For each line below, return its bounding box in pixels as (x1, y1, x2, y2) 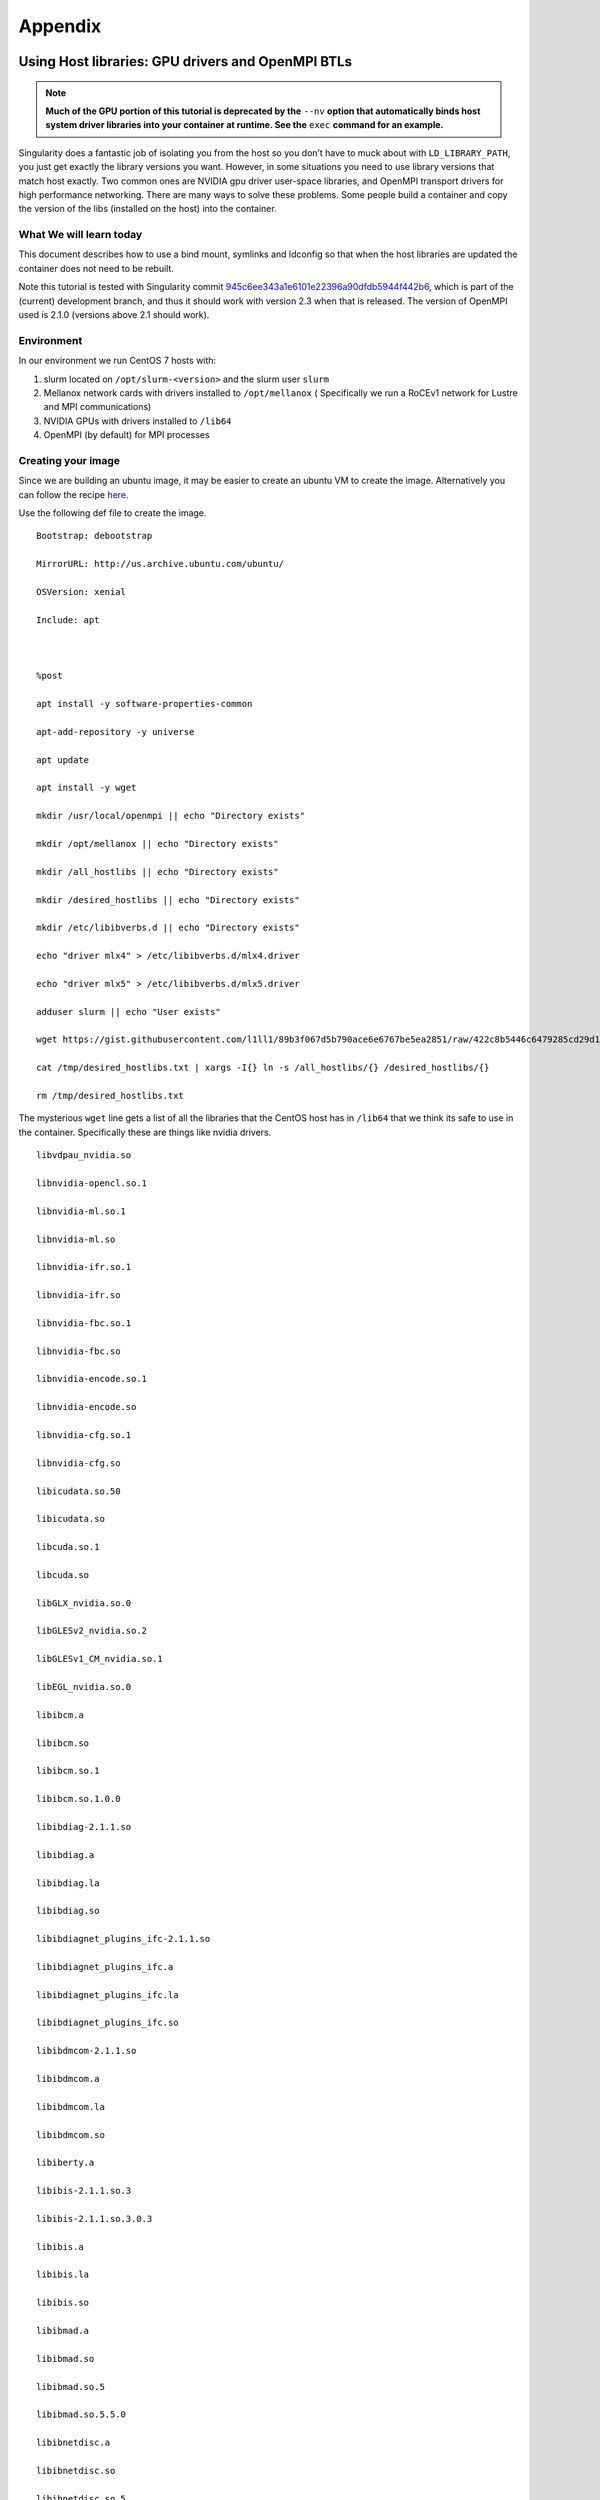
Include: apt (36, 614, 100, 625)
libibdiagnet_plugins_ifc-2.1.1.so (36, 1933, 211, 1945)
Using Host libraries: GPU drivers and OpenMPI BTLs (18, 53, 352, 70)
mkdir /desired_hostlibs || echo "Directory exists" (36, 894, 300, 905)
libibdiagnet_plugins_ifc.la (36, 1989, 179, 2000)
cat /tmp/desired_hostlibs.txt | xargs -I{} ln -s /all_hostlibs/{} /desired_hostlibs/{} (36, 1062, 490, 1074)
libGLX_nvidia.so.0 (36, 1597, 132, 1609)
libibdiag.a (36, 1849, 95, 1860)
